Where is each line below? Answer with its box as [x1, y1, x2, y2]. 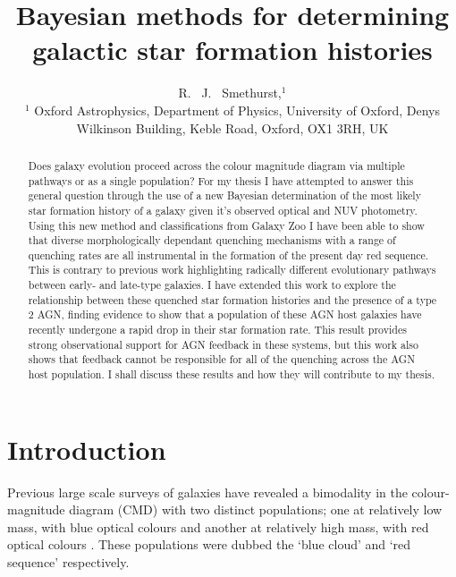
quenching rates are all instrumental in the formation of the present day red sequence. [28, 247, 429, 262]
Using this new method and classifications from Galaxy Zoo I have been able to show [28, 217, 425, 233]
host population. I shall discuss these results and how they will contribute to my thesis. [28, 367, 435, 382]
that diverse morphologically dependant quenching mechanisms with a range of [28, 233, 396, 248]
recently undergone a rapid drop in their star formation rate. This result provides [28, 322, 407, 337]
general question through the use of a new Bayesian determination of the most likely [28, 188, 421, 203]
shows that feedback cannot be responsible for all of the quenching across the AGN [28, 352, 416, 367]
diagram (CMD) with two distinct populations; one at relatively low [69, 500, 443, 519]
